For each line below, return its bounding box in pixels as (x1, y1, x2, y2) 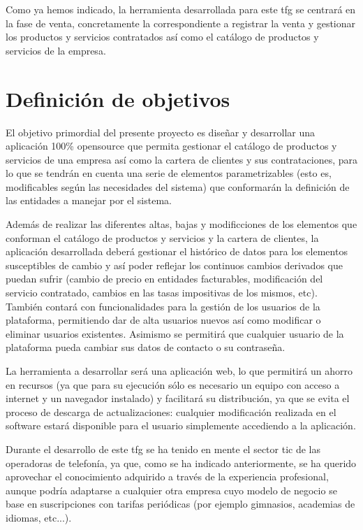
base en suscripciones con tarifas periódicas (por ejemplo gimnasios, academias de (6, 496, 355, 511)
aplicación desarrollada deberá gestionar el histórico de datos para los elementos (6, 244, 348, 259)
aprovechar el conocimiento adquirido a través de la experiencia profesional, (6, 469, 329, 484)
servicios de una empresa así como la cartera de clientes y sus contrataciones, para (6, 152, 357, 166)
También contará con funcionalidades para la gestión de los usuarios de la (6, 299, 320, 313)
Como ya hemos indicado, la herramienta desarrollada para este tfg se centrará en (6, 2, 356, 16)
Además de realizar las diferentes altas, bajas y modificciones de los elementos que (6, 217, 357, 231)
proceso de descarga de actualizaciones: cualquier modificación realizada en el (6, 404, 336, 419)
